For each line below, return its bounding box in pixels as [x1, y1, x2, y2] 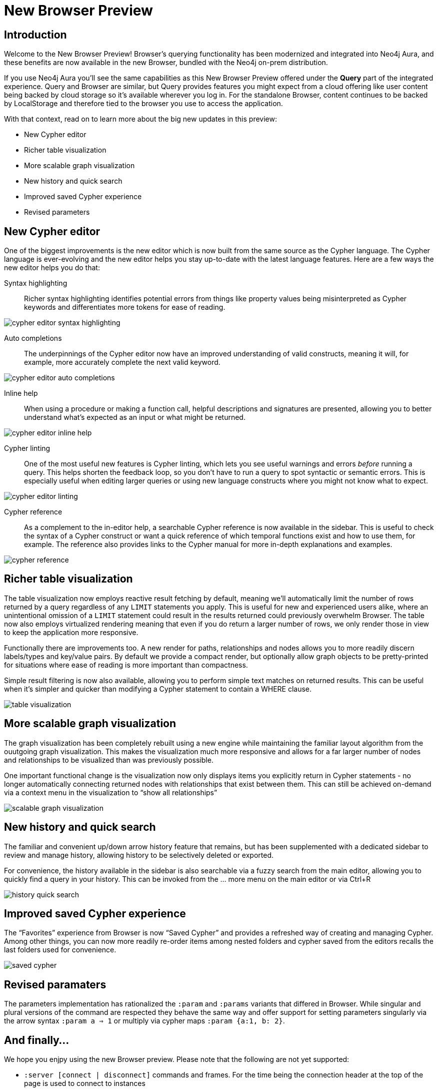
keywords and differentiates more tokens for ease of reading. [24, 303, 225, 312]
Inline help [4, 389, 38, 398]
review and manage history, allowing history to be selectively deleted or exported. [4, 850, 274, 859]
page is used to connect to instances [24, 1079, 145, 1088]
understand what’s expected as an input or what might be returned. [24, 413, 245, 422]
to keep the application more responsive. [4, 628, 138, 637]
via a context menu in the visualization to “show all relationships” [4, 788, 217, 797]
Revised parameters [24, 208, 90, 217]
